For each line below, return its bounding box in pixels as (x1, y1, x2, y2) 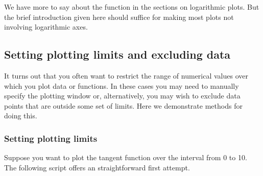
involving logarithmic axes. (4, 21, 88, 32)
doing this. (4, 110, 37, 121)
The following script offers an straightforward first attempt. (4, 162, 190, 172)
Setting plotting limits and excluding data (4, 46, 231, 62)
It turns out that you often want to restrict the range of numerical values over (4, 70, 249, 81)
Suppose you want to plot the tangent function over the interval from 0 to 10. (4, 152, 247, 163)
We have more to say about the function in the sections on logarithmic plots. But (4, 2, 259, 12)
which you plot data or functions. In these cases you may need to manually (4, 80, 239, 91)
